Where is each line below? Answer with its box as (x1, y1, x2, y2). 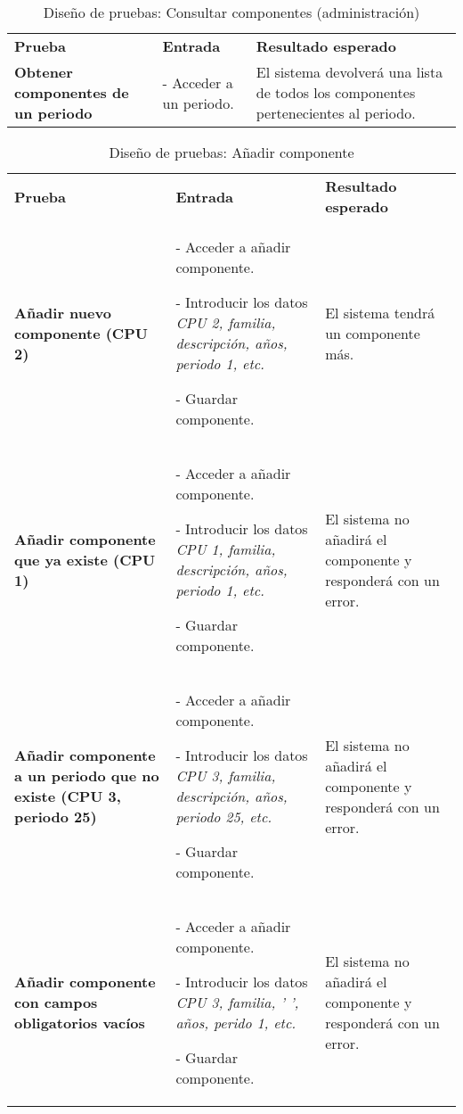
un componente (325, 322, 420, 343)
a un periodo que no (14, 765, 159, 786)
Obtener (14, 62, 73, 82)
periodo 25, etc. (175, 806, 272, 827)
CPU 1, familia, (175, 539, 276, 559)
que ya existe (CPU (14, 549, 156, 570)
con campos (14, 992, 98, 1012)
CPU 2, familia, (175, 312, 276, 333)
